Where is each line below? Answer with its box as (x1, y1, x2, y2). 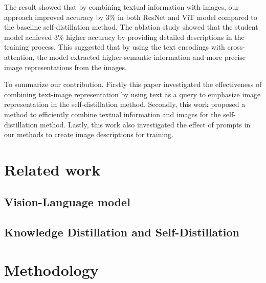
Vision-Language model (4, 194, 130, 210)
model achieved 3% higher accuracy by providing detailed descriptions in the (4, 31, 245, 42)
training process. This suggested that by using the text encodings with (4, 41, 225, 52)
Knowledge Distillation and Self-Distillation (4, 224, 239, 240)
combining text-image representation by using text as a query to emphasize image (4, 89, 261, 99)
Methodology (4, 259, 99, 280)
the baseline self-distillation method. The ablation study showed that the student (4, 21, 258, 32)
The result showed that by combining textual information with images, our (4, 2, 239, 12)
